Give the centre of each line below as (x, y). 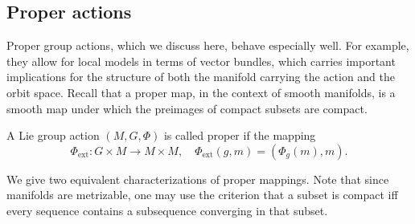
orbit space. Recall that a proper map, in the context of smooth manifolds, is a (201, 92)
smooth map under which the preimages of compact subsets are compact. (187, 108)
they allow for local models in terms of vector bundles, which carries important (201, 61)
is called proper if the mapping (240, 135)
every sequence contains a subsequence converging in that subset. (167, 210)
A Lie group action (53, 135)
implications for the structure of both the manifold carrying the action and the (201, 77)
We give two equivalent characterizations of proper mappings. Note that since (198, 179)
